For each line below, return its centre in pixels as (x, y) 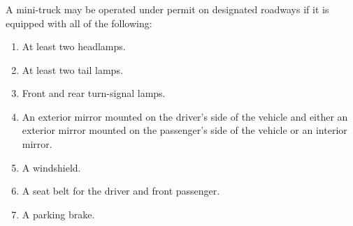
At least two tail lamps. (72, 69)
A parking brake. (58, 214)
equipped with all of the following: (79, 23)
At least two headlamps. (74, 46)
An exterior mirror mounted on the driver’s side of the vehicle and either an (185, 116)
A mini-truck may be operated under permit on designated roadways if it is (167, 9)
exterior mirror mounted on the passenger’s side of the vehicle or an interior (185, 130)
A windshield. (51, 167)
